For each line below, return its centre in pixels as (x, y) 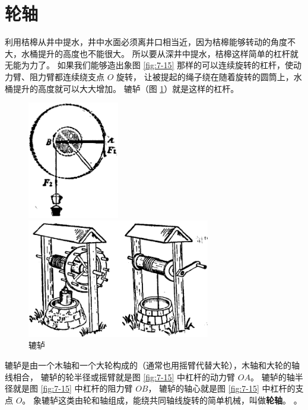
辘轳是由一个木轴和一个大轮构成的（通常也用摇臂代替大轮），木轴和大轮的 (148, 365)
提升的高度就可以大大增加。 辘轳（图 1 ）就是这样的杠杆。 (126, 88)
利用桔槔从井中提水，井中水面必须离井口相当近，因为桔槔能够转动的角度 (146, 42)
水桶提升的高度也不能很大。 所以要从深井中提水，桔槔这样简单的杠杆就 (160, 53)
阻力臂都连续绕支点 (67, 76)
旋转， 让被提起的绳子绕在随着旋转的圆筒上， (205, 76)
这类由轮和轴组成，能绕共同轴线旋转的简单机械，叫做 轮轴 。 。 (180, 400)
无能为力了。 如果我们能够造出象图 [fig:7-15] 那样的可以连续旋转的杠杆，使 (149, 65)
